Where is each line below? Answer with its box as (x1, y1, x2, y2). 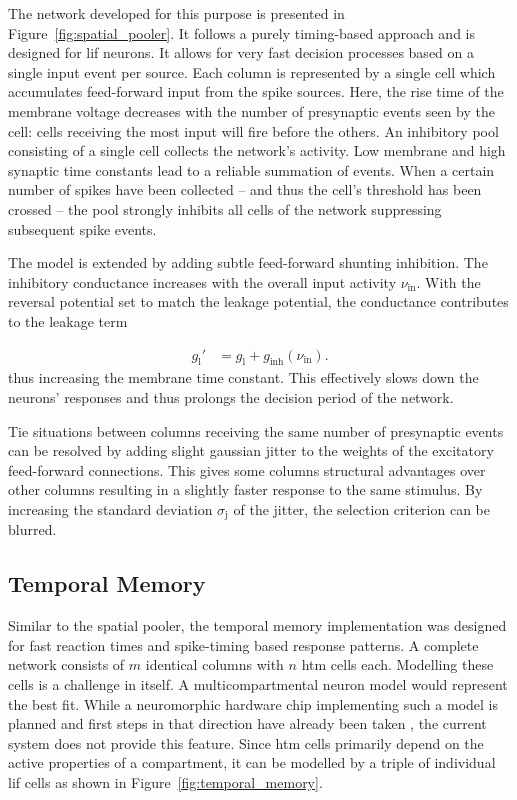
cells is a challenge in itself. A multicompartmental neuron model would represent (8, 673, 508, 694)
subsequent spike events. (8, 218, 157, 239)
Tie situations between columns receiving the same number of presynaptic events (8, 420, 504, 441)
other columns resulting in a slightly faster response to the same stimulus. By (8, 479, 483, 500)
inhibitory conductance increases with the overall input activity (8, 271, 397, 292)
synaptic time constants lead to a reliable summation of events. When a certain (8, 159, 495, 180)
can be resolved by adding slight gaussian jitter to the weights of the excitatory (8, 440, 494, 461)
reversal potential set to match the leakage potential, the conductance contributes (8, 291, 509, 312)
